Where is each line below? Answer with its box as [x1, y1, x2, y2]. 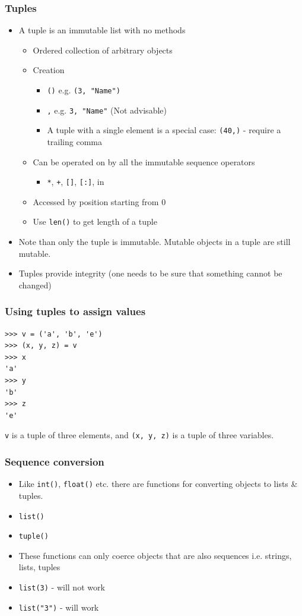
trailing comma [47, 135, 102, 147]
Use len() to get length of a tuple [33, 215, 157, 228]
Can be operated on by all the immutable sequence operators [33, 155, 255, 168]
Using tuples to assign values [5, 304, 146, 319]
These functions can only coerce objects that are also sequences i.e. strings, [18, 549, 292, 561]
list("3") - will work [18, 601, 99, 613]
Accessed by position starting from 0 [33, 195, 166, 208]
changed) [18, 278, 52, 291]
